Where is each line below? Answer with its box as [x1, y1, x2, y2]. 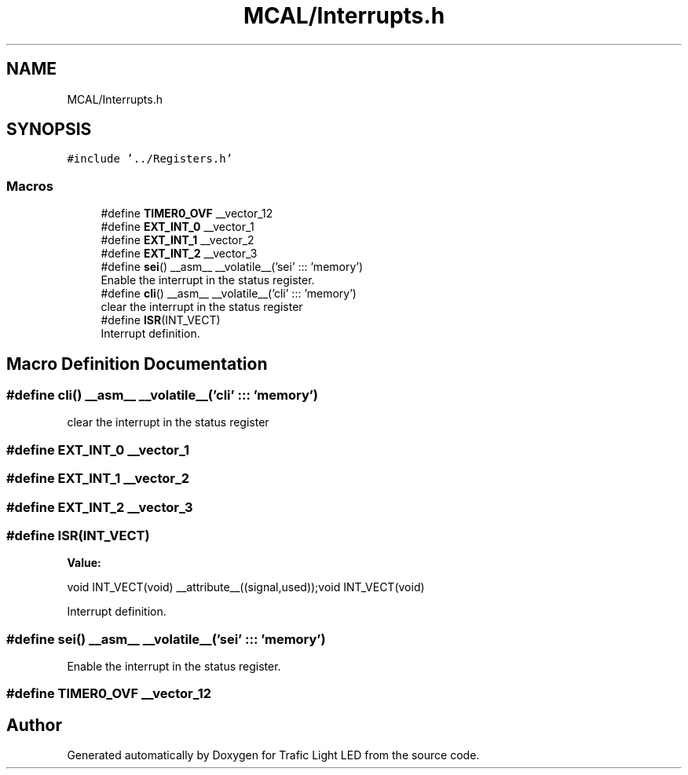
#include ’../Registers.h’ [67, 152, 233, 166]
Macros [6, 177, 53, 194]
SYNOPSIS [6, 119, 92, 140]
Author [6, 715, 62, 735]
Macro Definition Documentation [6, 353, 268, 374]
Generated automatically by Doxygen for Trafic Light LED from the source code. [67, 748, 480, 762]
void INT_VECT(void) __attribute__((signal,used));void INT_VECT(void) [67, 580, 425, 594]
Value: [67, 556, 101, 570]
